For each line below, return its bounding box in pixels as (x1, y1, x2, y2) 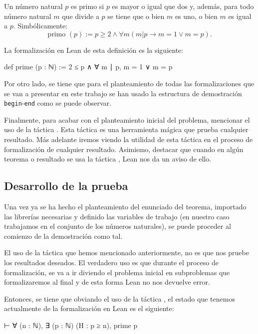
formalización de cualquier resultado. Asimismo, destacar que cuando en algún (4, 144, 244, 154)
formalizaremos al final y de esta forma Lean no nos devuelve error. (4, 277, 210, 287)
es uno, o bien (175, 10, 218, 21)
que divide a (62, 10, 99, 21)
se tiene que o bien (107, 10, 165, 21)
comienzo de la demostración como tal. (4, 230, 123, 241)
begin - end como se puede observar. (4, 98, 111, 108)
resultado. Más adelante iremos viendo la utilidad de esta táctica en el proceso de (4, 134, 253, 144)
